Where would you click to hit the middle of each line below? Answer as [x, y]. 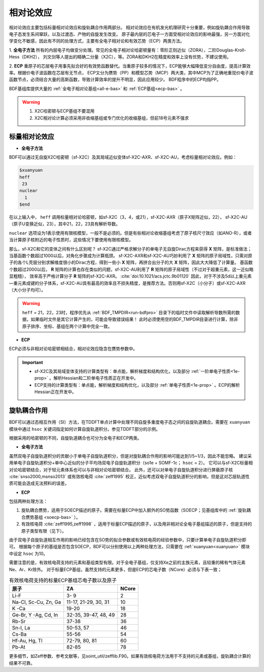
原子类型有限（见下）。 [44, 531]
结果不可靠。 [22, 663]
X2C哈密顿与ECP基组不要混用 [65, 111]
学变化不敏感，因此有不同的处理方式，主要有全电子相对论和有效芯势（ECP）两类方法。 [97, 41]
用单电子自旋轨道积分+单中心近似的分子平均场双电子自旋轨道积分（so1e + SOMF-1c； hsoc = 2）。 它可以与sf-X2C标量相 [131, 463]
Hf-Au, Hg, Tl [27, 641]
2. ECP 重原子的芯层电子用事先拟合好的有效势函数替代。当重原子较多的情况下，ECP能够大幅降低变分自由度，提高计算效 [130, 66]
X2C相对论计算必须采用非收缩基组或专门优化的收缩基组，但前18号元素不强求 [112, 118]
